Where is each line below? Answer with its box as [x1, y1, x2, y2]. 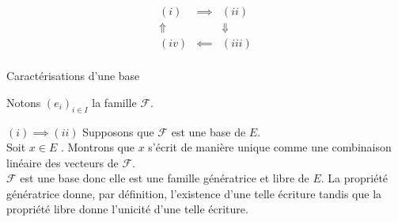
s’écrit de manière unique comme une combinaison [148, 139, 392, 155]
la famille [92, 94, 137, 110]
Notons [6, 94, 41, 110]
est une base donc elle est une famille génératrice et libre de [20, 170, 309, 186]
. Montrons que [60, 139, 135, 155]
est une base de [171, 123, 246, 140]
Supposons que [82, 123, 154, 140]
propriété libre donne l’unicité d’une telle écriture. [6, 201, 248, 217]
